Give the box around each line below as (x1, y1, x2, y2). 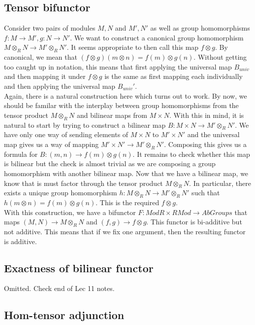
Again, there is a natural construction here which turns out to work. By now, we (4, 90, 247, 101)
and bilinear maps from (76, 109, 147, 120)
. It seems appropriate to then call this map (66, 42, 199, 52)
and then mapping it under (4, 71, 86, 81)
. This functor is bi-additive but (146, 217, 242, 227)
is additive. (4, 236, 37, 246)
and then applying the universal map (4, 80, 116, 91)
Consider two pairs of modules (4, 23, 96, 33)
